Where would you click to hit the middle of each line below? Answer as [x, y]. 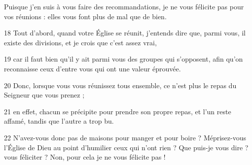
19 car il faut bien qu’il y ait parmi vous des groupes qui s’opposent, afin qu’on [124, 59]
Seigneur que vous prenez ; [44, 95]
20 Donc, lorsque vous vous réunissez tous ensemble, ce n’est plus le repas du [120, 85]
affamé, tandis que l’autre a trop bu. [59, 121]
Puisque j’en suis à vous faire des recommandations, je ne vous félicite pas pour [124, 6]
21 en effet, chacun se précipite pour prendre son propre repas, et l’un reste [118, 111]
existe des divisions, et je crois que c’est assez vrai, [80, 42]
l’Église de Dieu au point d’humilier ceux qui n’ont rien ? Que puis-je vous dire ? [126, 147]
